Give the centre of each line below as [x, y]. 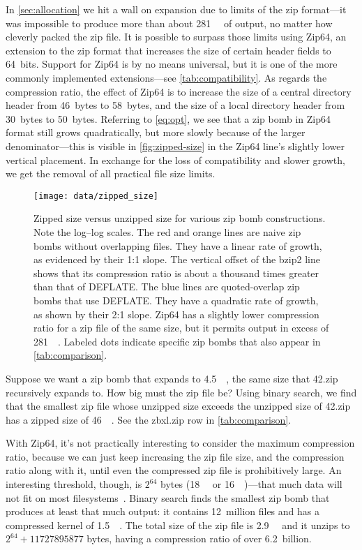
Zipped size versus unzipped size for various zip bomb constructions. [180, 218]
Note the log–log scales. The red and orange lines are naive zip [167, 231]
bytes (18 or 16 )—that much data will [251, 484]
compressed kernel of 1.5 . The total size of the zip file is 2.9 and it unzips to [178, 525]
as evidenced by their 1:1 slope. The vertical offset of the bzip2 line [177, 259]
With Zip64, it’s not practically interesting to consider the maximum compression [180, 443]
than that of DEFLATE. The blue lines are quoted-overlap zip [167, 287]
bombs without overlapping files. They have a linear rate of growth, [178, 245]
